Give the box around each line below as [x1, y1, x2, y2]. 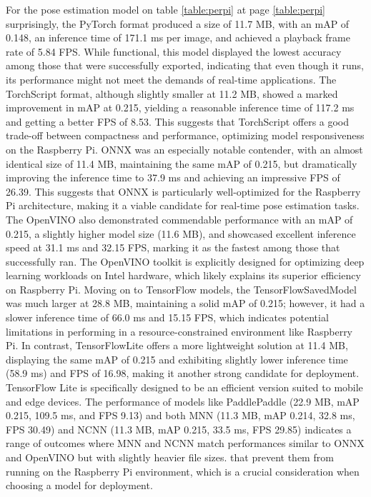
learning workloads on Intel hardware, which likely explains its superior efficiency [6, 268, 361, 283]
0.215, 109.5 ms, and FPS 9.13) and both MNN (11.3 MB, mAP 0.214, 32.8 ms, [6, 408, 355, 423]
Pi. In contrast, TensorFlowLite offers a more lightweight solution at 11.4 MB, [6, 338, 348, 353]
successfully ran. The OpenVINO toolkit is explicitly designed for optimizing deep [6, 253, 365, 268]
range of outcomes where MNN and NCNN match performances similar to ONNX [6, 436, 365, 451]
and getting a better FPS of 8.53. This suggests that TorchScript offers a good [6, 114, 350, 129]
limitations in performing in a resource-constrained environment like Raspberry [6, 323, 353, 338]
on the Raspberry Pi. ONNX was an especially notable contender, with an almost [6, 141, 363, 156]
